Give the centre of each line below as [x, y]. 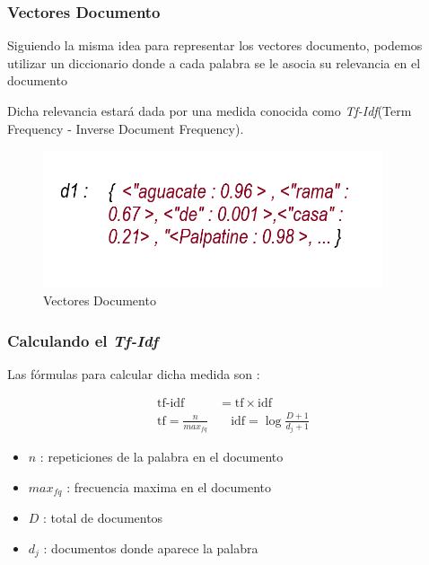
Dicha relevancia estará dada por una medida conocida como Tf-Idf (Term [210, 110]
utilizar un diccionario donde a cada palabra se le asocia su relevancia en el [214, 62]
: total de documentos [103, 518]
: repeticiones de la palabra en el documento [162, 457]
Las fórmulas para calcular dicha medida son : [134, 373]
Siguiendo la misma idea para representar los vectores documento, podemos [215, 45]
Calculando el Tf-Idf [83, 340]
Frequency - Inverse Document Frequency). [126, 128]
